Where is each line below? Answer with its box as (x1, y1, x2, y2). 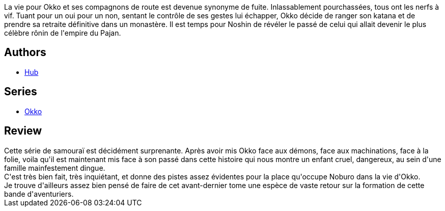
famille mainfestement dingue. (4, 163, 105, 172)
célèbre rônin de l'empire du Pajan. (4, 29, 121, 37)
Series (4, 85, 37, 98)
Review (4, 124, 42, 138)
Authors (4, 46, 46, 59)
